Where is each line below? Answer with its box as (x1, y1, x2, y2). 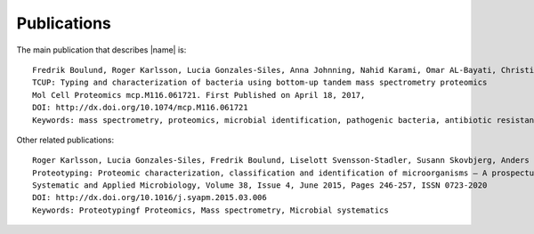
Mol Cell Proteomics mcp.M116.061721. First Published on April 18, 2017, (32, 90, 366, 100)
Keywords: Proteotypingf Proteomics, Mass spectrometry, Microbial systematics (32, 205, 389, 215)
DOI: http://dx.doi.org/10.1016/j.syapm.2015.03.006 (32, 192, 267, 203)
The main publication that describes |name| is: (16, 44, 187, 55)
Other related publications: (16, 134, 115, 145)
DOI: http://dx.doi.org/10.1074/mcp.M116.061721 (32, 102, 248, 113)
